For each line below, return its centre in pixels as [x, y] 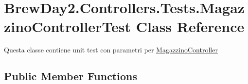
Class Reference [190, 26]
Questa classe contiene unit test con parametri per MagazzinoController [111, 50]
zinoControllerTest [68, 26]
